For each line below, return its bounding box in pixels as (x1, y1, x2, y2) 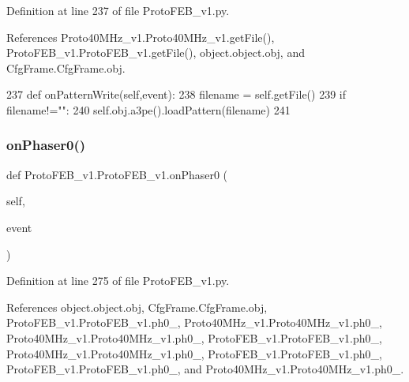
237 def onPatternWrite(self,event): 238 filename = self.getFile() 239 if (6, 86, 346, 103)
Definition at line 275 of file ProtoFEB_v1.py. (6, 272, 230, 289)
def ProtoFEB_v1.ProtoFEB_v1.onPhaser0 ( (6, 166, 228, 182)
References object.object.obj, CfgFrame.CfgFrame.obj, (6, 298, 268, 315)
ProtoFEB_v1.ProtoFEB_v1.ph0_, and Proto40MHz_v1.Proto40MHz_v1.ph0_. (6, 361, 404, 377)
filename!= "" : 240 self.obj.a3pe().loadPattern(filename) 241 (6, 101, 291, 118)
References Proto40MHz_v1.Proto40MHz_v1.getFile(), (6, 28, 275, 45)
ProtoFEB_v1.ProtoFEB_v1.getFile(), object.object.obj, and (6, 44, 305, 61)
